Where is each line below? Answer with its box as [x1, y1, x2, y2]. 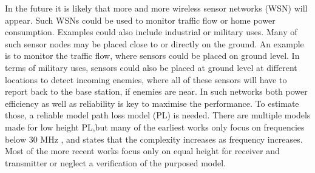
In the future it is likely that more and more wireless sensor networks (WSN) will [5, 2, 308, 14]
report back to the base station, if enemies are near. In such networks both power [5, 85, 308, 98]
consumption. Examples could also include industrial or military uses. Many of [5, 25, 297, 38]
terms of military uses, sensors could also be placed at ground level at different [5, 61, 297, 73]
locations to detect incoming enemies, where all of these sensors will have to [5, 73, 287, 86]
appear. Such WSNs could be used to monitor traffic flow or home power [5, 13, 276, 26]
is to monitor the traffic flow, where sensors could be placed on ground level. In [5, 49, 300, 62]
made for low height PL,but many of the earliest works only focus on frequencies [5, 120, 305, 133]
